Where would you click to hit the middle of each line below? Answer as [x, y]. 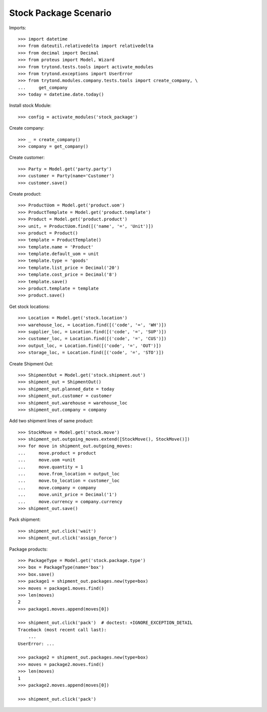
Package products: [28, 549]
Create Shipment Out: [31, 363]
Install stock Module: [30, 105]
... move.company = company [57, 487]
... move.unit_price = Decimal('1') [67, 495]
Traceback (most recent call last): [62, 630]
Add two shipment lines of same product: [51, 421]
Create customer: [27, 157]
